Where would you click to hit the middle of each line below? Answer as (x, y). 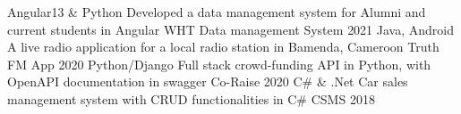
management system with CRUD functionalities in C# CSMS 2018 (191, 98)
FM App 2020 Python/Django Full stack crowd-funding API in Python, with (219, 64)
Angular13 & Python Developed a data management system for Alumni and (217, 12)
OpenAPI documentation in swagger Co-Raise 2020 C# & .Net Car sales (208, 81)
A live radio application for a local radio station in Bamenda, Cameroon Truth (223, 47)
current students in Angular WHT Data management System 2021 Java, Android (230, 29)
